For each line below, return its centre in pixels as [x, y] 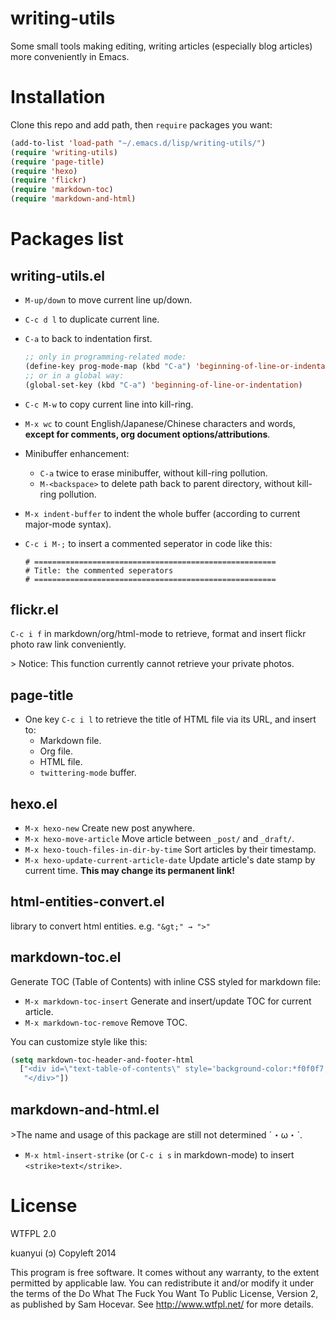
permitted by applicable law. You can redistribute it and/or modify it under [162, 1283]
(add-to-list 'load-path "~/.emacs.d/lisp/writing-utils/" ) [138, 143]
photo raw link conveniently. [68, 644]
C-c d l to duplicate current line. [92, 319]
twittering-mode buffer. [88, 773]
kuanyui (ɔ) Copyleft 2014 [63, 1253]
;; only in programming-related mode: [105, 357]
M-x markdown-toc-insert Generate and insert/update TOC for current [168, 1001]
